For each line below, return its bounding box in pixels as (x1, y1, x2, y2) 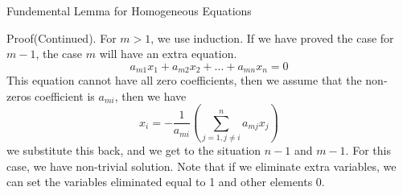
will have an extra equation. (99, 45, 237, 62)
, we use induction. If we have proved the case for (150, 29, 394, 46)
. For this (345, 142, 391, 159)
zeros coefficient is (6, 87, 95, 104)
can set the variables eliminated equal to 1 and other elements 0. (6, 173, 325, 190)
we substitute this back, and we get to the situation (6, 142, 261, 159)
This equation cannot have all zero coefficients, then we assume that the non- (6, 72, 388, 89)
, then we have (114, 87, 187, 104)
